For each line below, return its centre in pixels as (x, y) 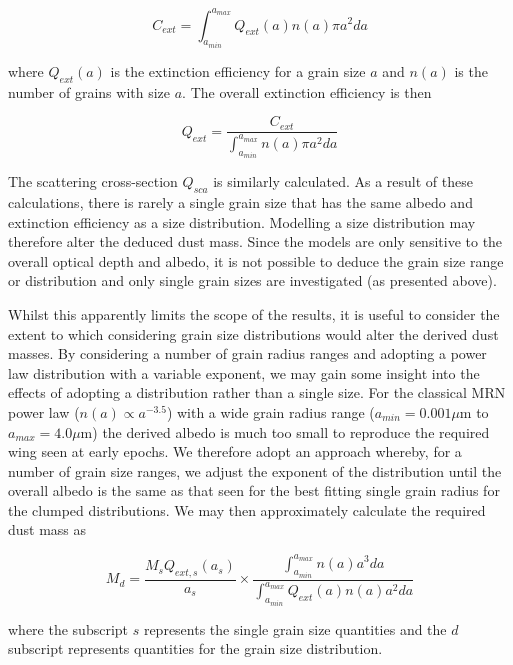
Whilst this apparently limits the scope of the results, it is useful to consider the (254, 313)
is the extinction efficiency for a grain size (238, 70)
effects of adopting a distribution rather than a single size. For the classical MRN (257, 392)
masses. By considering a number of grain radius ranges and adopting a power (247, 353)
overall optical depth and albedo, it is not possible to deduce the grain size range (256, 260)
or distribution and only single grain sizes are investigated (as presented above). (252, 280)
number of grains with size (89, 91)
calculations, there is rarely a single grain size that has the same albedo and (240, 201)
